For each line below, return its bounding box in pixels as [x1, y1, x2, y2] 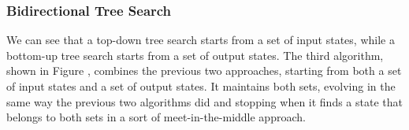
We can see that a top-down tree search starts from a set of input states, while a [6, 32, 395, 48]
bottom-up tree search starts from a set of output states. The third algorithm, [6, 46, 384, 63]
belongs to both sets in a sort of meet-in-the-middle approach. [6, 109, 306, 125]
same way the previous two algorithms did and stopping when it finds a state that [6, 93, 403, 110]
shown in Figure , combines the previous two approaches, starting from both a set [6, 62, 402, 79]
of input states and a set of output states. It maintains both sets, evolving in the [6, 78, 396, 94]
